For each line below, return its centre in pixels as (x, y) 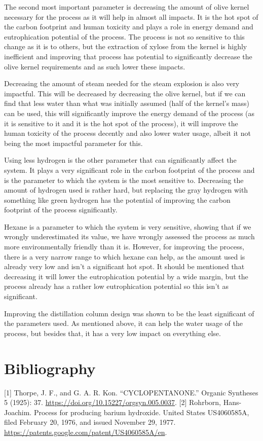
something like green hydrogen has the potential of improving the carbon (117, 199)
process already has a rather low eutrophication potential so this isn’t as (116, 286)
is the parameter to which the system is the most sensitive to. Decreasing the (124, 180)
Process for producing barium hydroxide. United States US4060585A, (141, 412)
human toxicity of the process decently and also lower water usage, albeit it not (127, 133)
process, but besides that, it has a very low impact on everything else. (112, 333)
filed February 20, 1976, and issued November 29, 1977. (90, 422)
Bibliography (50, 368)
